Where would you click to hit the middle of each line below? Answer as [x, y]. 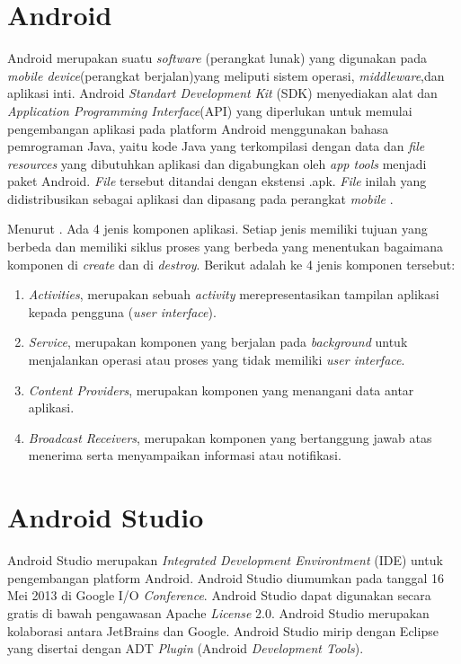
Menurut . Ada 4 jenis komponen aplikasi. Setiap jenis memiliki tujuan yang [217, 229]
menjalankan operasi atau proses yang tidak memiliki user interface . [217, 360]
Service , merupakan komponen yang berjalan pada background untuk [218, 342]
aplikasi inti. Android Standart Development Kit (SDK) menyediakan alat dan [222, 93]
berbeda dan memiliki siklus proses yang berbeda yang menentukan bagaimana [226, 247]
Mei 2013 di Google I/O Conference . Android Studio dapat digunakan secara [219, 595]
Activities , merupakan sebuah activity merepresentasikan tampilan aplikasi [234, 294]
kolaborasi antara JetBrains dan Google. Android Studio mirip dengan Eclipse [223, 630]
